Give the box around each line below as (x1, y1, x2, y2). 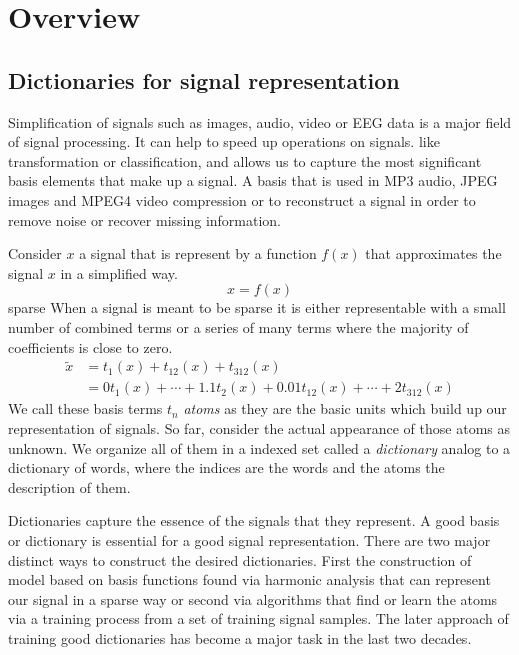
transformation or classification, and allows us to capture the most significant (8, 150, 482, 171)
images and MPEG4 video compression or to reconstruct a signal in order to (8, 189, 476, 210)
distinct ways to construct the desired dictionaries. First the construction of (8, 549, 472, 570)
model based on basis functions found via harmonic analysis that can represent (8, 569, 491, 590)
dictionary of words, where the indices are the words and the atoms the (8, 457, 445, 478)
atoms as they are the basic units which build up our (183, 398, 507, 419)
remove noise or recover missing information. (8, 209, 282, 230)
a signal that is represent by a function (79, 243, 317, 264)
